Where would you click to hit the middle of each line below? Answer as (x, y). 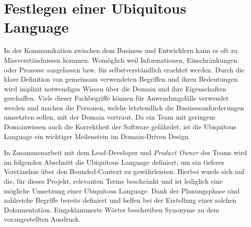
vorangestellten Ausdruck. (42, 219)
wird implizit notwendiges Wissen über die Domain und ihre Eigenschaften (115, 88)
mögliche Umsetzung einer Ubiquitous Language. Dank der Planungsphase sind (122, 190)
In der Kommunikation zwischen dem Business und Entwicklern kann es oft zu (121, 50)
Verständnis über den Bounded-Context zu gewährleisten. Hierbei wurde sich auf (124, 171)
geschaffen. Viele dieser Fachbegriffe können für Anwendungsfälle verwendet (116, 98)
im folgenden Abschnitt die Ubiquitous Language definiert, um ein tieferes (114, 162)
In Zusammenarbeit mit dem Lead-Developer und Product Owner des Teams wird (125, 152)
